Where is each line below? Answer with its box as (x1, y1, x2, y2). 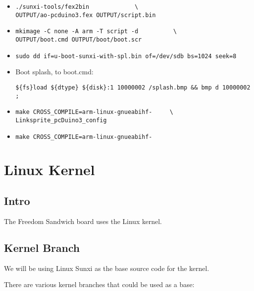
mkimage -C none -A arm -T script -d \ (15, 28, 177, 35)
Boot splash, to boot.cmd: (15, 67, 93, 77)
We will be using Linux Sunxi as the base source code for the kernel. (4, 263, 209, 273)
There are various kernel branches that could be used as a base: (4, 279, 195, 290)
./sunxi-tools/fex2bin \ (15, 3, 139, 10)
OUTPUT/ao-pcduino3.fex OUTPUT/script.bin (15, 11, 156, 19)
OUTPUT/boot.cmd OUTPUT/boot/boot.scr (15, 36, 142, 43)
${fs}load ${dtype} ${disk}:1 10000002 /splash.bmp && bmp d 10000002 (15, 84, 251, 91)
